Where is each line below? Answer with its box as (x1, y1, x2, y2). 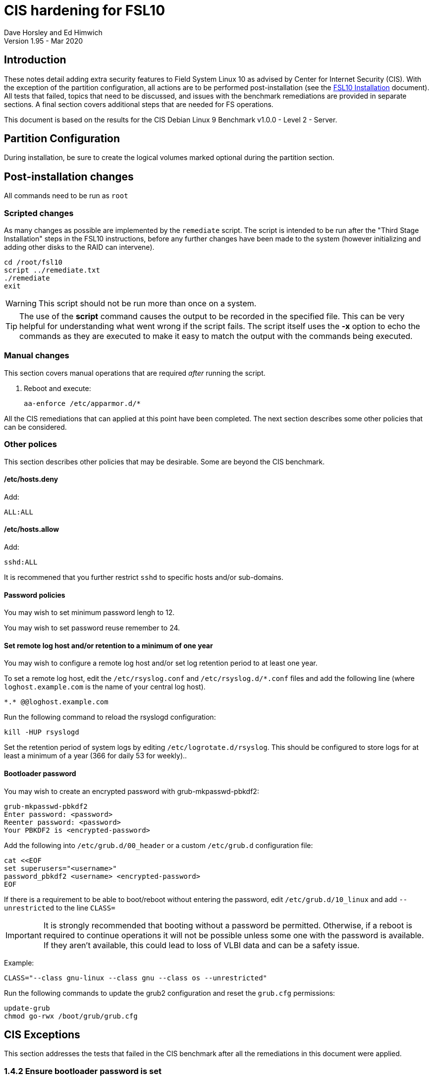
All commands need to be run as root (4, 191, 128, 200)
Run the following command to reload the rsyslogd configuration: (4, 713, 216, 722)
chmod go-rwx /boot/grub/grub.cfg (4, 1012, 138, 1020)
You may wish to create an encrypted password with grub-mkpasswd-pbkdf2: (4, 787, 259, 796)
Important (5, 930, 42, 940)
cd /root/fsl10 (4, 258, 63, 267)
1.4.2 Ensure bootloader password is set (4, 1066, 162, 1076)
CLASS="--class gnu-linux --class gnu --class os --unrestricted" (4, 973, 268, 982)
